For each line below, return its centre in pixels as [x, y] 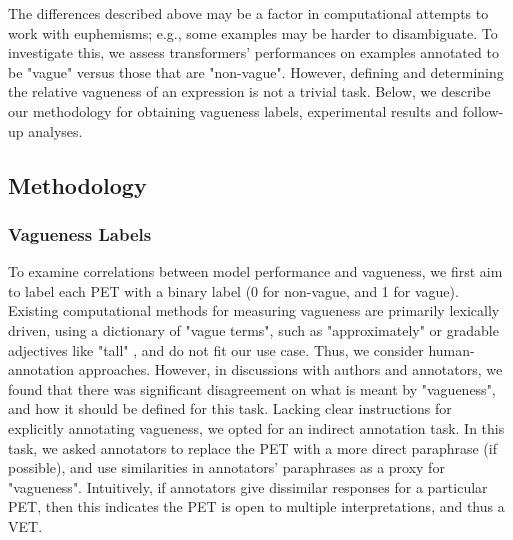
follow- [483, 110]
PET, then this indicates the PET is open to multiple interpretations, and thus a [256, 506]
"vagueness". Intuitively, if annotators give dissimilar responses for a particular [248, 486]
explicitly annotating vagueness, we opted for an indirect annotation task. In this [256, 427]
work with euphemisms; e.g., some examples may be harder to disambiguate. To [253, 32]
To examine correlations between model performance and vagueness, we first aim [255, 271]
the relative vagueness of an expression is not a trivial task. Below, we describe [249, 91]
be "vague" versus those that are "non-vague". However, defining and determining [256, 71]
